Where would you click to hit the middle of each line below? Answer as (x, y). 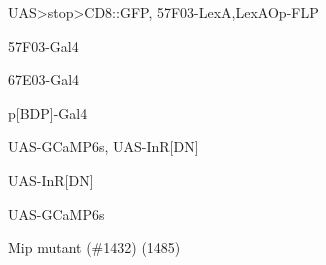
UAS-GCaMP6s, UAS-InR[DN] (103, 146)
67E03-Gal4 (44, 79)
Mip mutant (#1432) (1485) (94, 247)
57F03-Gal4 (43, 45)
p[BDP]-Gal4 (48, 112)
